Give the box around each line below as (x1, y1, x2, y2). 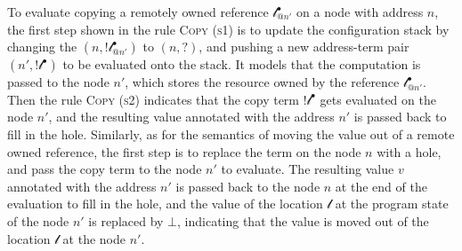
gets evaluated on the (320, 90, 436, 108)
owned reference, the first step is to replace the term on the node (7, 142, 361, 161)
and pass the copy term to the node (7, 160, 202, 178)
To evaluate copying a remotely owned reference (7, 3, 269, 20)
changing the (7, 37, 77, 56)
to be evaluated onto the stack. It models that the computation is (62, 55, 421, 74)
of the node (7, 211, 69, 230)
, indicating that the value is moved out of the (177, 211, 429, 230)
